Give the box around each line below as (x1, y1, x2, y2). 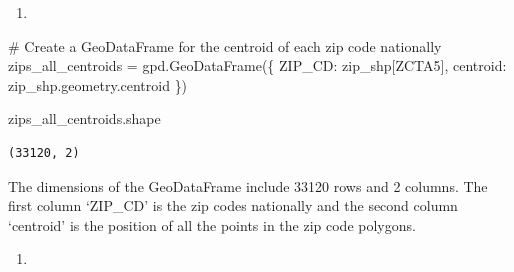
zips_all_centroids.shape (8, 108, 161, 129)
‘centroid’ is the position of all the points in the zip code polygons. (8, 214, 416, 235)
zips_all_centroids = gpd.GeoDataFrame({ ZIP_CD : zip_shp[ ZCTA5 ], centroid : (8, 55, 507, 76)
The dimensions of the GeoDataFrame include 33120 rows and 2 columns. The (8, 175, 488, 196)
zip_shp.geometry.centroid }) (8, 74, 188, 95)
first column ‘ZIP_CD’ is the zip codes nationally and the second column (8, 195, 458, 216)
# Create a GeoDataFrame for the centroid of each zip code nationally (8, 35, 442, 56)
